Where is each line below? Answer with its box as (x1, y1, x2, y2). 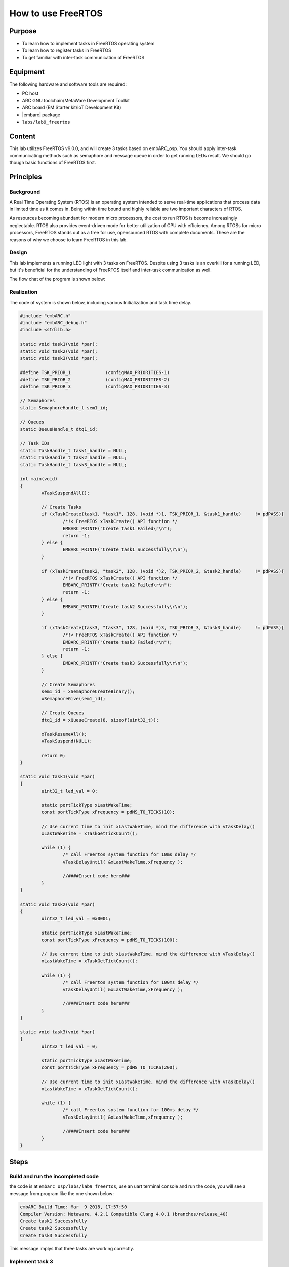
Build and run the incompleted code (9, 1173, 99, 1180)
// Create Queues (41, 710, 85, 716)
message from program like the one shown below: (9, 1190, 114, 1197)
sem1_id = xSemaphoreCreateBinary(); (41, 689, 135, 694)
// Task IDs (20, 440, 50, 446)
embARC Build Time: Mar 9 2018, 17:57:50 (20, 1204, 127, 1210)
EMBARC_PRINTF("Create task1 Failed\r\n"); (62, 526, 173, 532)
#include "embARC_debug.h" (20, 320, 87, 325)
